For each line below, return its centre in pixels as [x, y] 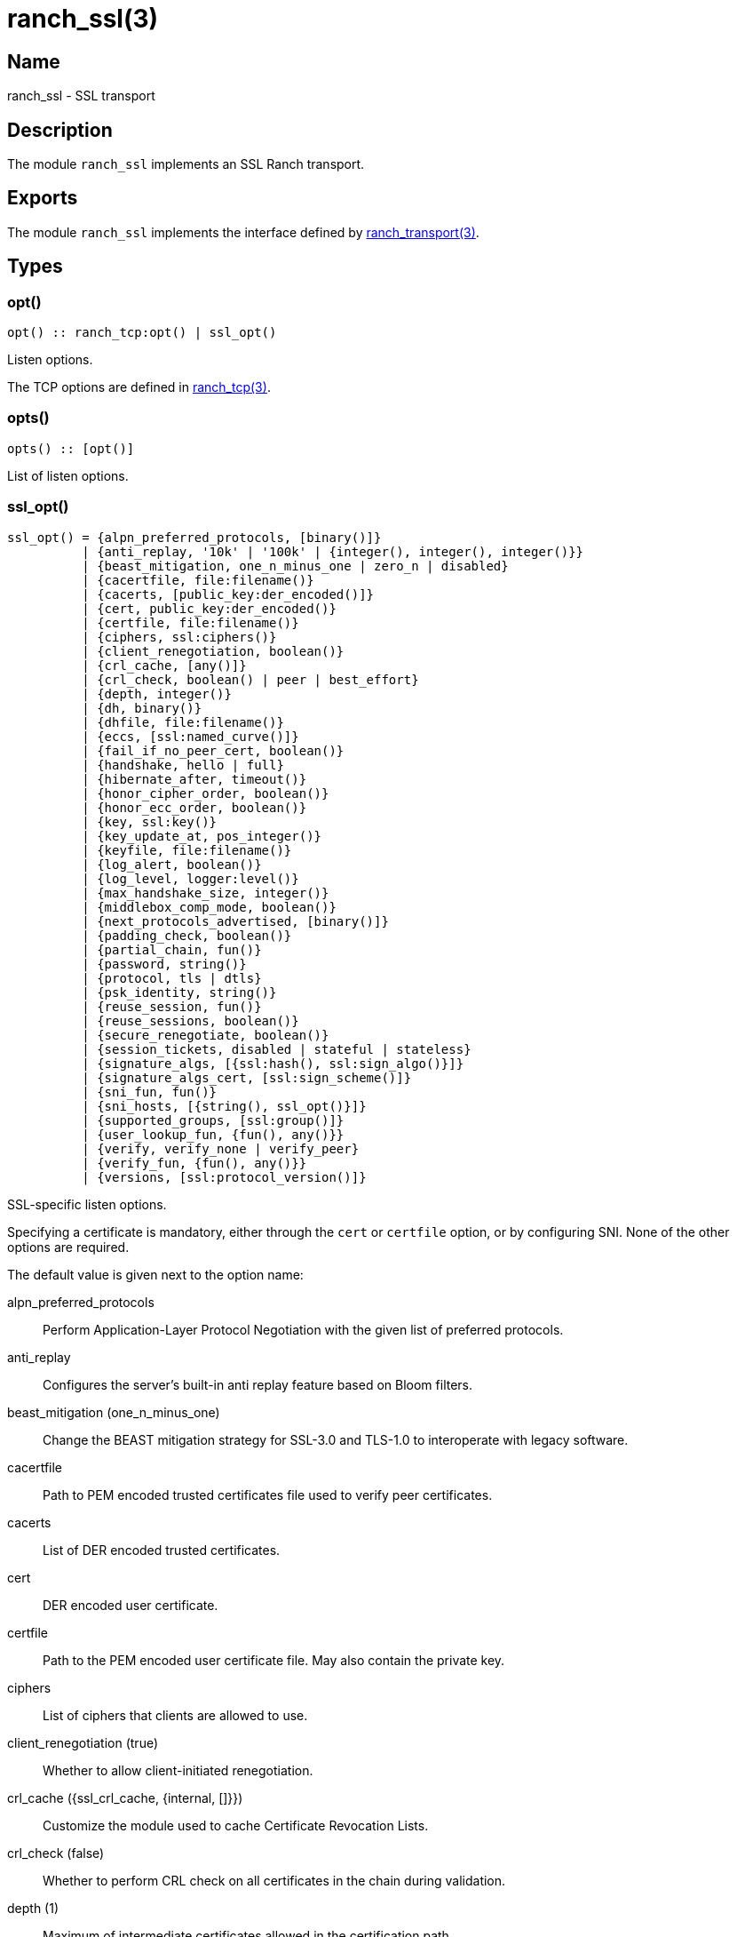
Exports [43, 198]
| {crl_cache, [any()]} [164, 665]
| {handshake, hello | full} [183, 765]
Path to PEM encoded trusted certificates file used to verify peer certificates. [268, 1495]
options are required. [68, 1247]
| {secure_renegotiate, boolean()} [206, 1035]
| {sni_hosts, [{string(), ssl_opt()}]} [224, 1106]
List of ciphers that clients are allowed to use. [175, 1715]
